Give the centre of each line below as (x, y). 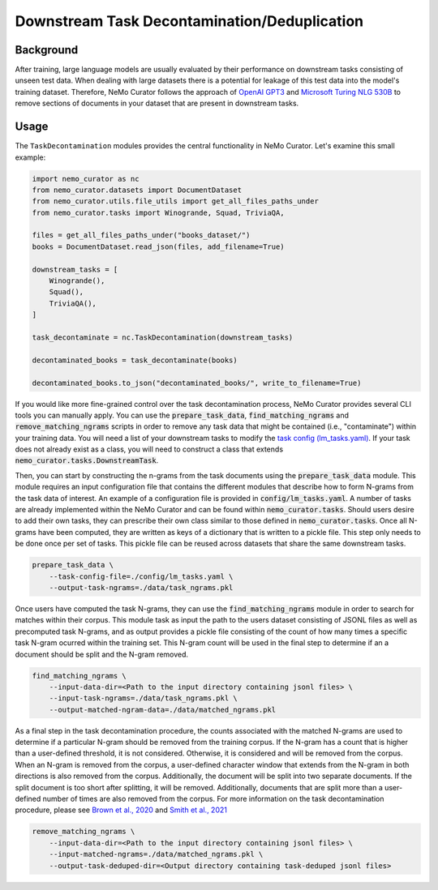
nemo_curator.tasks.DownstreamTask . (87, 460)
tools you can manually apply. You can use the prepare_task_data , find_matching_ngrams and (182, 415)
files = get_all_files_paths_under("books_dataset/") (141, 235)
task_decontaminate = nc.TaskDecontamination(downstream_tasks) (163, 337)
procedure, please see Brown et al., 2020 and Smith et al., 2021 (121, 810)
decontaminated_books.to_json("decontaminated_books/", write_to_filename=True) (197, 383)
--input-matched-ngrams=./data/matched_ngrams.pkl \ (156, 854)
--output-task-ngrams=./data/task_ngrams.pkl (141, 587)
